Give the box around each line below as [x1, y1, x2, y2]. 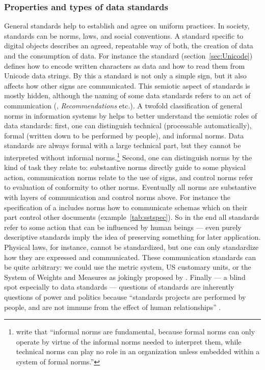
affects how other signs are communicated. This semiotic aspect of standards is [4, 80, 250, 91]
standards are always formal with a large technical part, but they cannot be [4, 140, 241, 151]
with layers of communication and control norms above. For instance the [4, 191, 230, 202]
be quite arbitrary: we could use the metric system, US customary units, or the [4, 262, 251, 272]
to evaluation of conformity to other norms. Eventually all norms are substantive [4, 182, 256, 192]
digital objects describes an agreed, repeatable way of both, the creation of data [4, 40, 253, 51]
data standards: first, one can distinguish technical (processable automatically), [4, 120, 252, 131]
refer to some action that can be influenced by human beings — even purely [4, 221, 242, 232]
